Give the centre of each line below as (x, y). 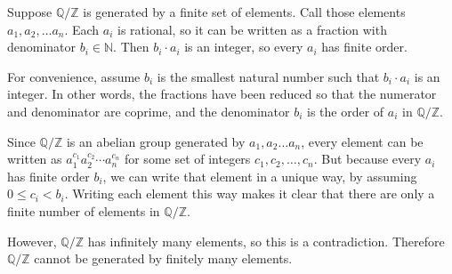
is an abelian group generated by (156, 141)
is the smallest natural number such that (268, 76)
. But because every (367, 159)
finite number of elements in (84, 210)
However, (32, 241)
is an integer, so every (244, 47)
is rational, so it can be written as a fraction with (252, 29)
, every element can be (362, 141)
